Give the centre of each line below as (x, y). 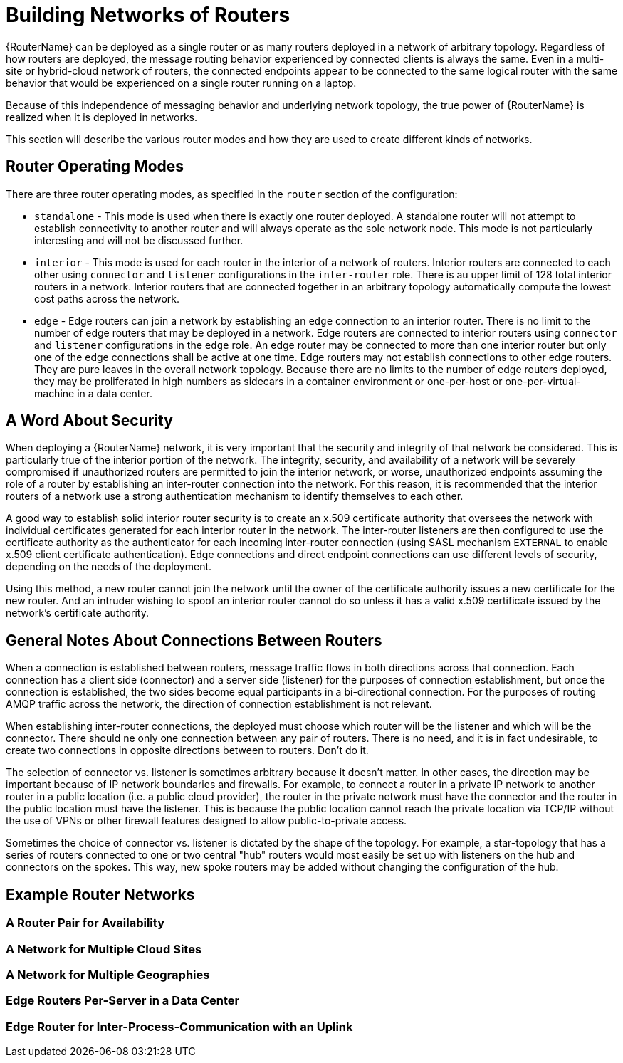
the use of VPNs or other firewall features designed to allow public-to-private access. (206, 821)
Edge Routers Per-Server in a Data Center (123, 1001)
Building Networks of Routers (148, 15)
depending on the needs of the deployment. (109, 567)
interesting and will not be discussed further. (139, 240)
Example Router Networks (100, 894)
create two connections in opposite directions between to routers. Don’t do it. (187, 750)
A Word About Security (89, 421)
